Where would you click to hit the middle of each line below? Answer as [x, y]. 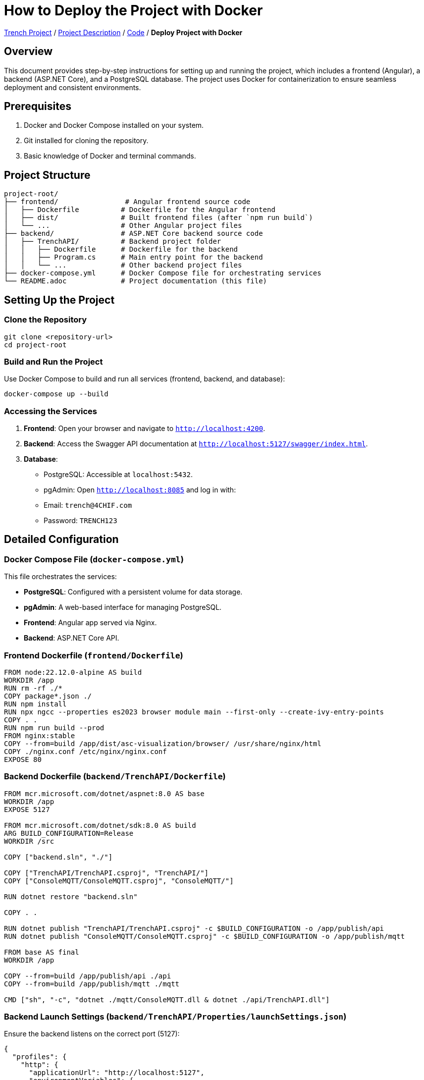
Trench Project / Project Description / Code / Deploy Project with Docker [123, 32]
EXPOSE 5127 [27, 809]
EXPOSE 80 [23, 759]
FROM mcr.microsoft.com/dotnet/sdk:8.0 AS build [100, 825]
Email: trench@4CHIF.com [88, 505]
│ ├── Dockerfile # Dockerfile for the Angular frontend [140, 210]
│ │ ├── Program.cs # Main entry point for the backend [133, 257]
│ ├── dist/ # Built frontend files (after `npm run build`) [159, 218]
